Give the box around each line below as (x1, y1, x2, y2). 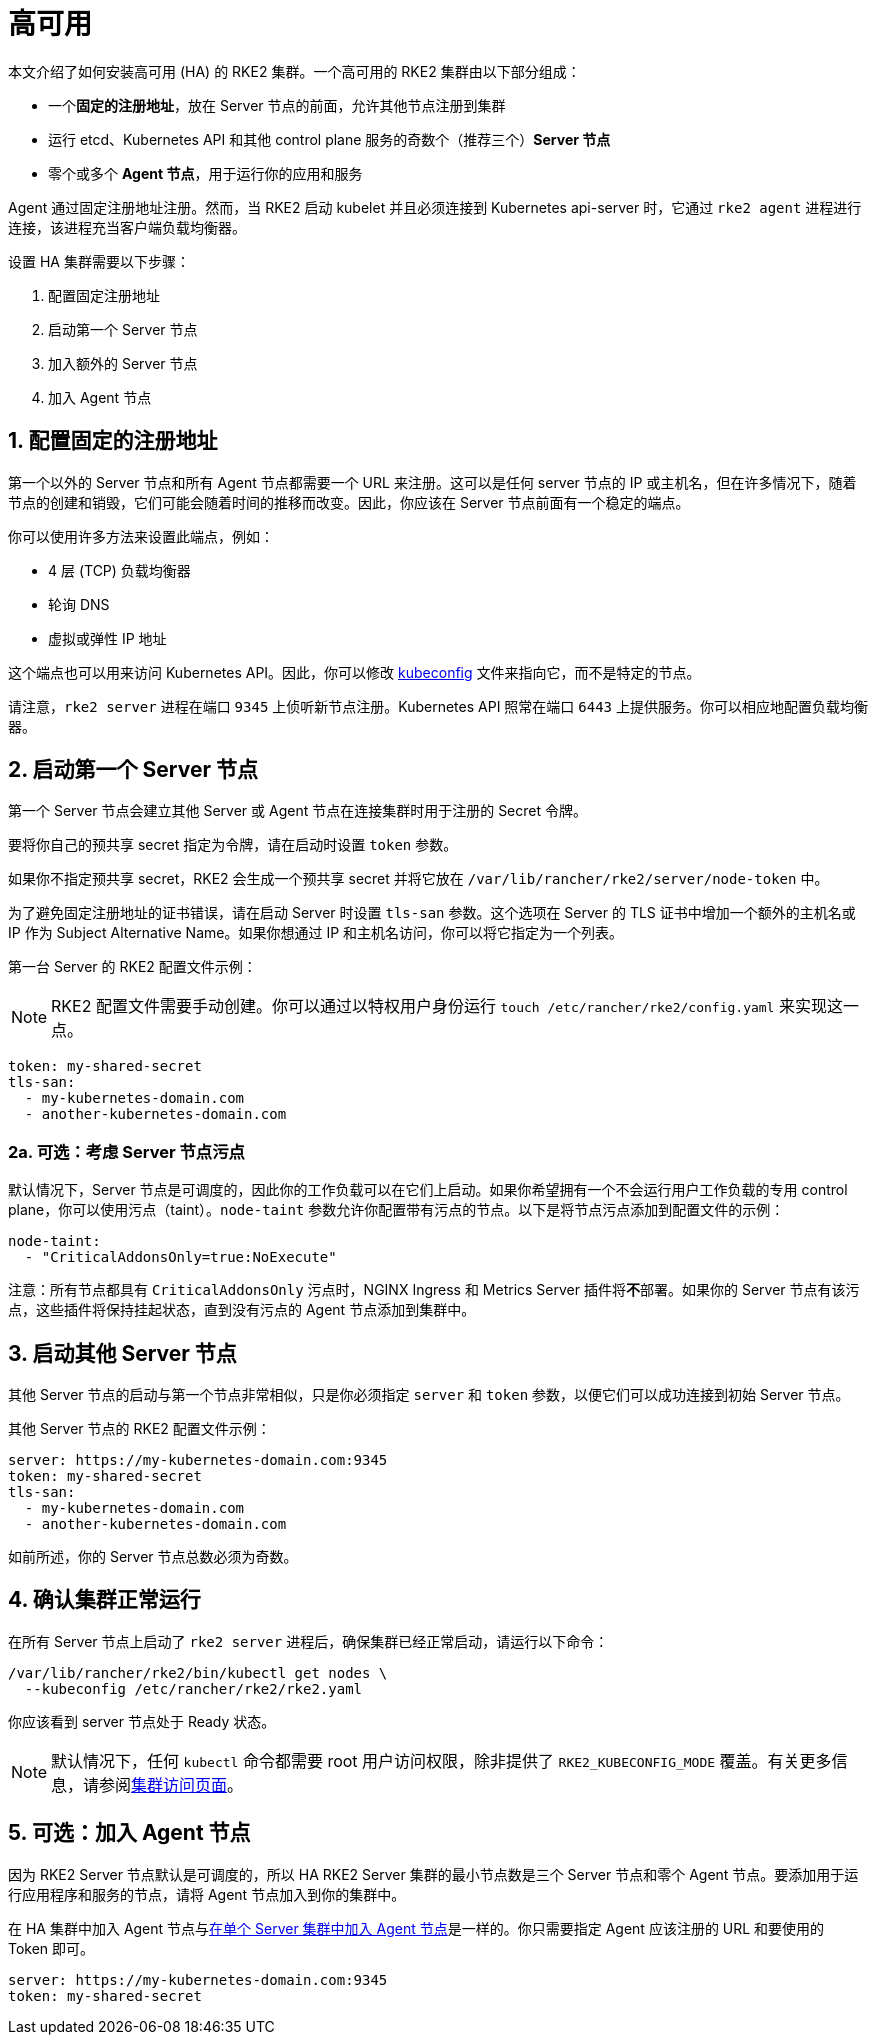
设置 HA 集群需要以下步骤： (8, 252, 190, 270)
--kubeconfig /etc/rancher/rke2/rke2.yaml (24, 1680, 363, 1697)
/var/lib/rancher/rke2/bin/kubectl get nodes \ (8, 1664, 388, 1681)
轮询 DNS (48, 595, 110, 613)
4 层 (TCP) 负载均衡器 (48, 561, 191, 579)
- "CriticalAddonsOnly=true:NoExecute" (24, 1249, 337, 1266)
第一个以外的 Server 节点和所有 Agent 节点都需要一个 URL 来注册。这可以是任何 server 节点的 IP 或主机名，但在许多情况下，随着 (8, 473, 857, 491)
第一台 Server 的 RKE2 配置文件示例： (8, 958, 257, 976)
